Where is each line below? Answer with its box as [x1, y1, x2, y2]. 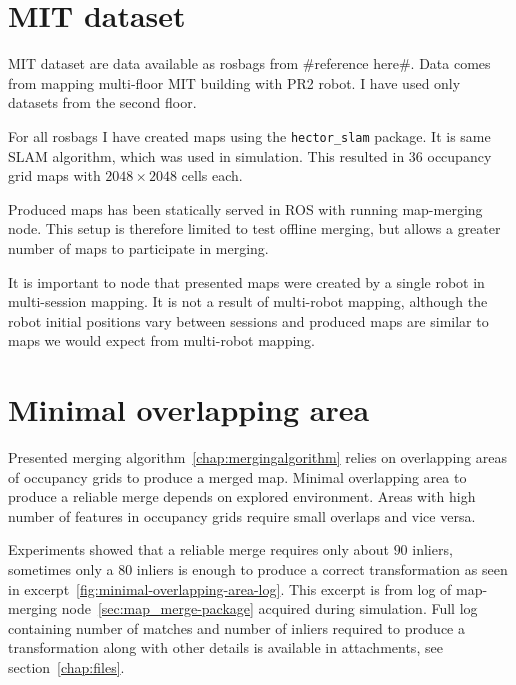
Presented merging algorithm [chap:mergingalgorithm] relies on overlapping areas [8, 447, 507, 468]
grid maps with [8, 165, 101, 186]
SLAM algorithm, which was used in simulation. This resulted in [8, 145, 405, 166]
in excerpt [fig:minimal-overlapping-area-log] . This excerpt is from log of [8, 578, 452, 599]
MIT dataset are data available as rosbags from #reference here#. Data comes [8, 53, 491, 74]
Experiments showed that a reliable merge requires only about [8, 539, 389, 560]
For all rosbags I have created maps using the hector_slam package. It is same [8, 125, 491, 146]
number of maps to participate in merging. [8, 237, 269, 258]
